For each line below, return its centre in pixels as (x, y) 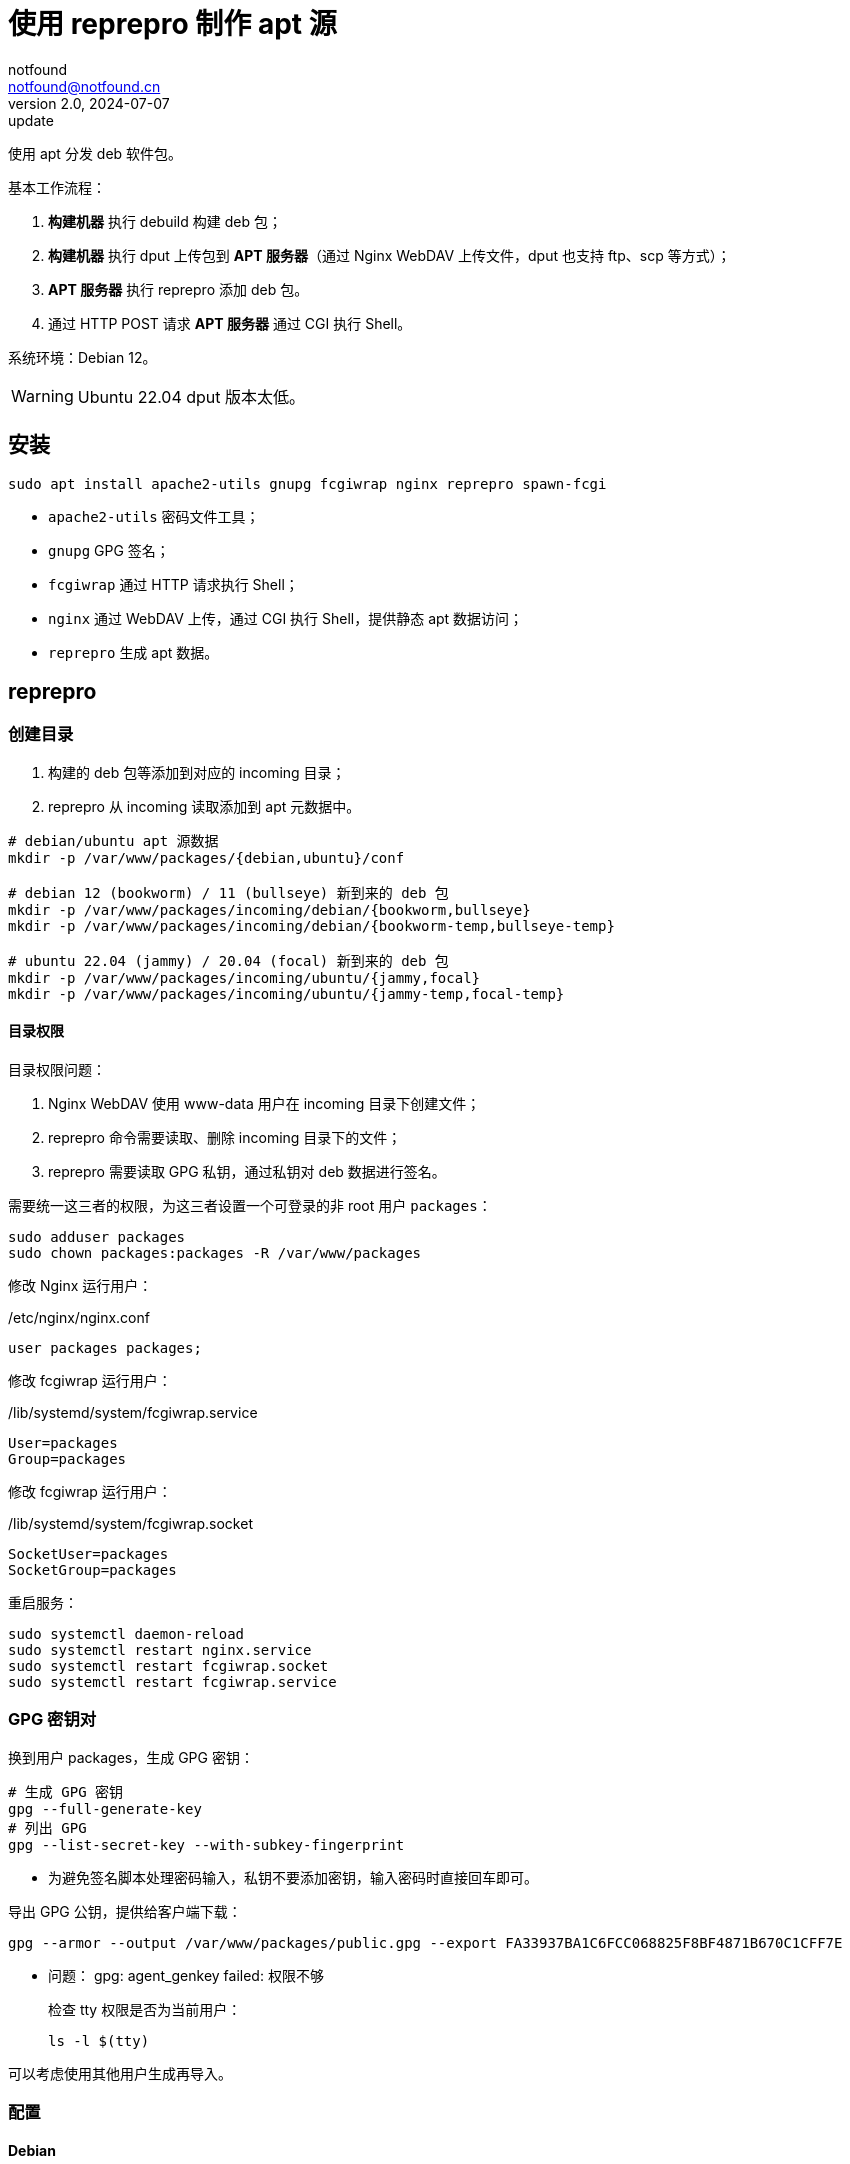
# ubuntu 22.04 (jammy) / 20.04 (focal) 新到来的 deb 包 (228, 960)
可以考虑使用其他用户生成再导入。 (120, 2073)
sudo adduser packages (97, 1237)
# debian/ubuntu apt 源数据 (113, 840)
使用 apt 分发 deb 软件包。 (95, 153)
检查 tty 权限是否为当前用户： (145, 2009)
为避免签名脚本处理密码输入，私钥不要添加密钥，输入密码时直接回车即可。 (293, 1877)
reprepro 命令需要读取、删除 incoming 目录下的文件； (225, 1138)
